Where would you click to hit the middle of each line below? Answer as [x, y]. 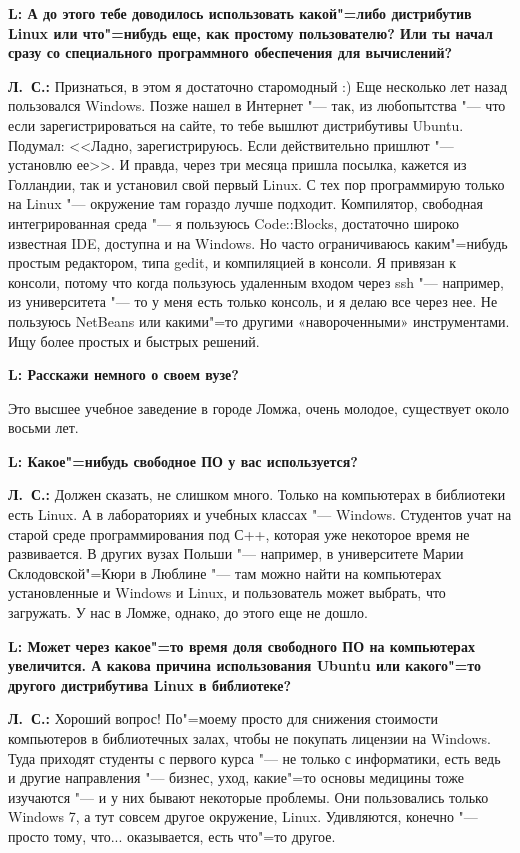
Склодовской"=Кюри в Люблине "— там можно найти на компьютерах [225, 572]
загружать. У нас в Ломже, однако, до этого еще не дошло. [188, 612]
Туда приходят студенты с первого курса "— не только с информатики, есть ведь [254, 757]
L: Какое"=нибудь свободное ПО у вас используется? [183, 460]
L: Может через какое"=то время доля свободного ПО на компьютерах [241, 645]
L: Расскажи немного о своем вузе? [123, 374]
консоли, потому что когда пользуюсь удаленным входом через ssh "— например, [256, 281]
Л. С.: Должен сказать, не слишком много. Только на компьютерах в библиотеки [257, 494]
